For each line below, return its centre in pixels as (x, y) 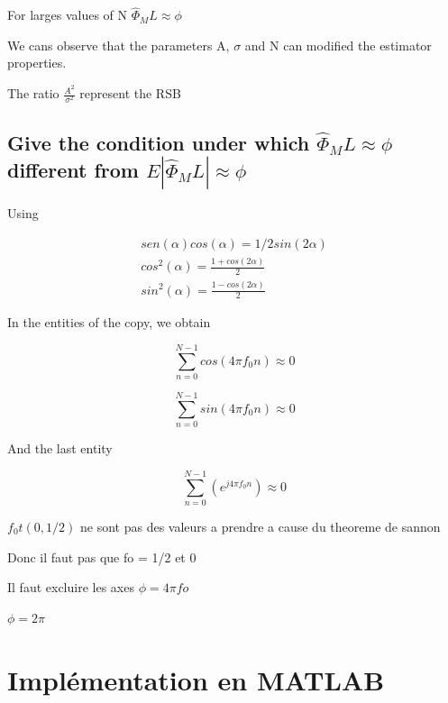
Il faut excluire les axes (71, 587)
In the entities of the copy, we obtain (109, 322)
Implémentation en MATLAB (196, 679)
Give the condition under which (159, 142)
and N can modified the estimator (338, 45)
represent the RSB (130, 93)
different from (73, 169)
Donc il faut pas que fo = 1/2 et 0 (102, 557)
